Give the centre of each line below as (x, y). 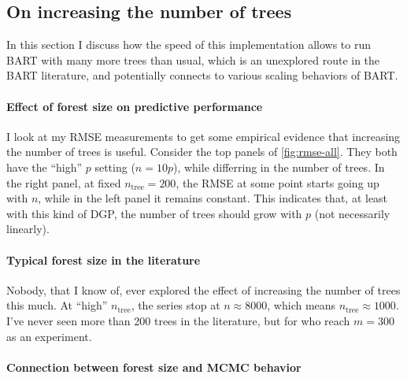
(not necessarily (352, 213)
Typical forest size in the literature (104, 259)
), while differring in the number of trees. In (279, 167)
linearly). (28, 229)
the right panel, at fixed (64, 182)
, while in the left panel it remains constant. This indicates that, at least (213, 198)
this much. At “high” (57, 305)
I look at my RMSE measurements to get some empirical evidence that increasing (203, 136)
